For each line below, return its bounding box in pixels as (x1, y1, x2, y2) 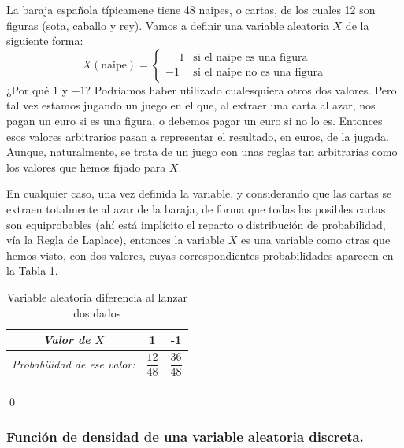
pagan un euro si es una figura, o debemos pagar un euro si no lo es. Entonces (6, 112, 383, 128)
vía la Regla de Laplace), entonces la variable (6, 231, 224, 248)
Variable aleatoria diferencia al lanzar (6, 288, 187, 305)
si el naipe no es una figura (193, 67, 323, 79)
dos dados (73, 304, 121, 320)
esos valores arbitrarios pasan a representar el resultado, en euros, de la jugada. (6, 128, 389, 144)
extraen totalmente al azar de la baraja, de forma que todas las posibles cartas (6, 200, 386, 217)
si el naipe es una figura (193, 52, 308, 64)
